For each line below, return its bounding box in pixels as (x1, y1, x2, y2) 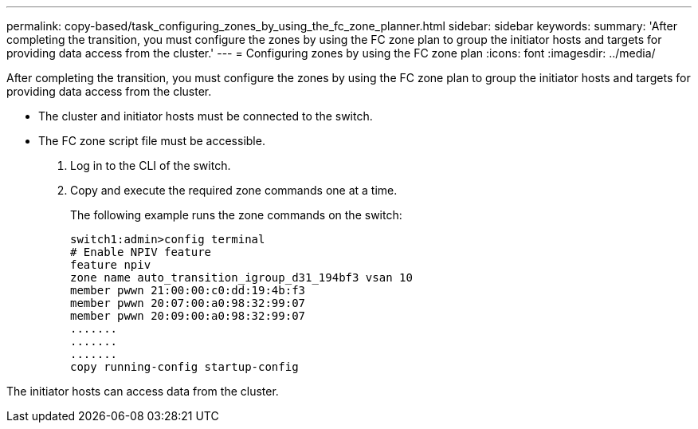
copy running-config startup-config (70, 360, 299, 373)
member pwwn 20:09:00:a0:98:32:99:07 (70, 309, 306, 322)
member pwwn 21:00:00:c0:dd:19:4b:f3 (70, 284, 306, 297)
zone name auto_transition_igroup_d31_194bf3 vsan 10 (70, 271, 413, 284)
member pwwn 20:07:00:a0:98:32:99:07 (70, 297, 306, 309)
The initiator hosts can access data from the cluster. (6, 384, 279, 398)
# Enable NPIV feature (70, 246, 212, 258)
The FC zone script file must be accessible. (38, 134, 265, 148)
